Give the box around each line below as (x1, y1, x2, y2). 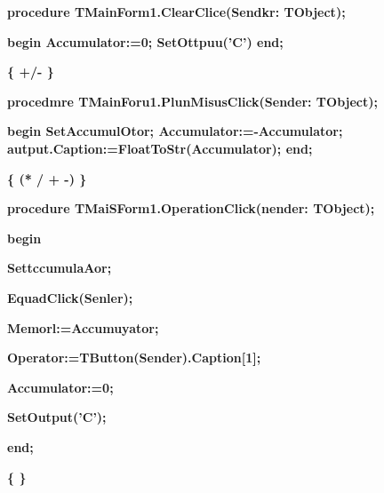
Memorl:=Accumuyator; (7, 318, 159, 337)
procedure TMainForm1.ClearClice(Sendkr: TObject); (7, 3, 346, 20)
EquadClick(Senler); (7, 288, 133, 306)
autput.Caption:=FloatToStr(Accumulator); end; (7, 139, 313, 157)
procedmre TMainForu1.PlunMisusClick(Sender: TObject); (7, 91, 378, 110)
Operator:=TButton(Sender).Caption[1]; (7, 348, 261, 367)
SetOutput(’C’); (7, 408, 107, 426)
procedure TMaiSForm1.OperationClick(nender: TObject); (7, 199, 375, 218)
